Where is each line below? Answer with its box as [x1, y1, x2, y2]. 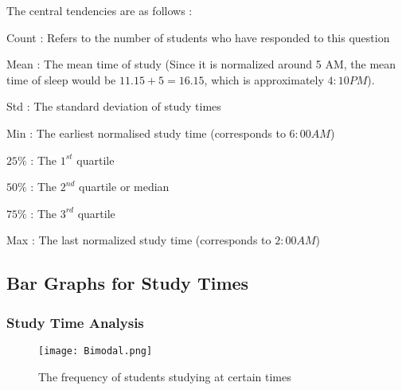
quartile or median [79, 178, 170, 195]
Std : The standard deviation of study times [6, 98, 221, 115]
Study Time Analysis [6, 312, 144, 332]
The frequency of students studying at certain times [38, 368, 291, 384]
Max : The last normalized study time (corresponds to [6, 232, 271, 248]
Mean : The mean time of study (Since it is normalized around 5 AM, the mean [6, 56, 396, 72]
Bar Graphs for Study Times [6, 271, 249, 295]
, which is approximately [204, 71, 324, 88]
